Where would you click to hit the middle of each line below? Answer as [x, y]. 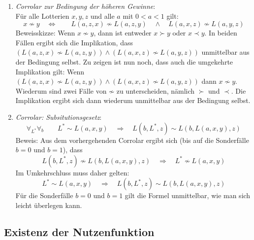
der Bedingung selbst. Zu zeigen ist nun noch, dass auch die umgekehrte [124, 61]
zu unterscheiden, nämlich [156, 90]
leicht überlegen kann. [49, 205]
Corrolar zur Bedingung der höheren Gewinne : [85, 6]
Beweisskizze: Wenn [45, 33]
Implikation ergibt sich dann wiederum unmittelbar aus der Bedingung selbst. [133, 100]
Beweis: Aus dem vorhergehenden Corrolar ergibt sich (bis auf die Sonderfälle [132, 140]
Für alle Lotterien [42, 16]
